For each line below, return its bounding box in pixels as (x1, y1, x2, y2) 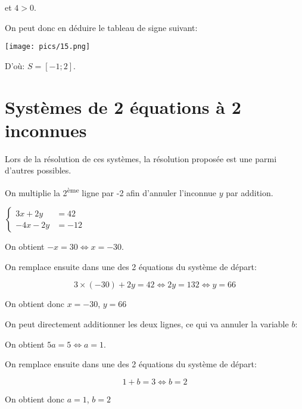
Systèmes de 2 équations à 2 (5, 94, 241, 119)
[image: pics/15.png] (5, 42, 91, 51)
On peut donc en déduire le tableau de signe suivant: (5, 21, 198, 33)
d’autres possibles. (5, 164, 71, 176)
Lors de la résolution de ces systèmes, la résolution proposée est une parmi (5, 152, 277, 165)
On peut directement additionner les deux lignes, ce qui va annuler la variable (5, 317, 289, 330)
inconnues (5, 117, 87, 142)
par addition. (226, 186, 273, 199)
